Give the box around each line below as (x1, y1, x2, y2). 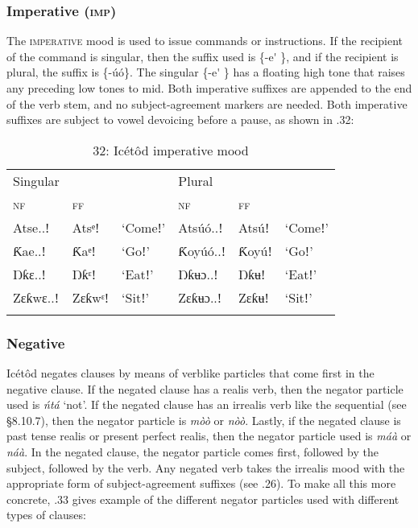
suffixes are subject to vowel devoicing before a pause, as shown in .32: (6, 111, 354, 128)
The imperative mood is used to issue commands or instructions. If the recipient (6, 32, 404, 49)
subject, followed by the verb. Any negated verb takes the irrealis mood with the (6, 459, 405, 476)
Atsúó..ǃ (178, 217, 223, 237)
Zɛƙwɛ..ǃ (13, 287, 59, 307)
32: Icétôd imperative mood (93, 140, 249, 159)
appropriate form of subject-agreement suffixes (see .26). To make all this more (6, 475, 396, 492)
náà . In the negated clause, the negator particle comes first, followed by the (6, 443, 379, 460)
